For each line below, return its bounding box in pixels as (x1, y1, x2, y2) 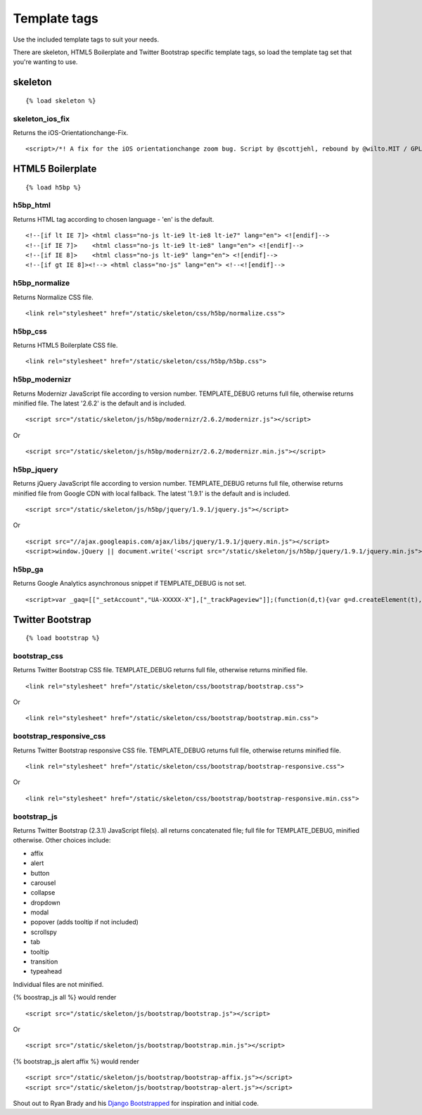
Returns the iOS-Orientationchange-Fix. (13, 128, 129, 137)
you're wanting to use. (13, 58, 78, 66)
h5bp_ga (13, 565, 44, 574)
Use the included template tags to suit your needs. (13, 35, 160, 44)
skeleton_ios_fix (13, 113, 70, 123)
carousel (30, 878, 56, 887)
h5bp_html (13, 201, 51, 210)
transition (30, 957, 58, 966)
